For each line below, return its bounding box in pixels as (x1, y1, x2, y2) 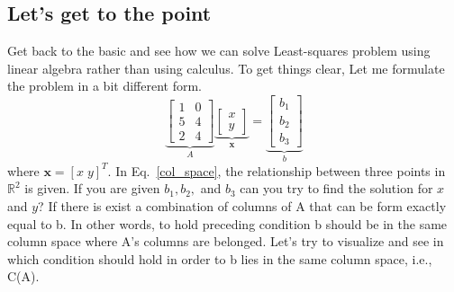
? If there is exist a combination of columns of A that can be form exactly (38, 197, 447, 216)
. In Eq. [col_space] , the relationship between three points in (107, 161, 446, 180)
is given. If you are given (24, 179, 160, 198)
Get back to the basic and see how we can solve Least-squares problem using (7, 41, 431, 60)
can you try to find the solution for (240, 179, 433, 198)
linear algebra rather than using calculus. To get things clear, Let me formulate (7, 58, 445, 77)
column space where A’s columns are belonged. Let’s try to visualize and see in (7, 232, 444, 251)
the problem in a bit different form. (7, 76, 202, 95)
